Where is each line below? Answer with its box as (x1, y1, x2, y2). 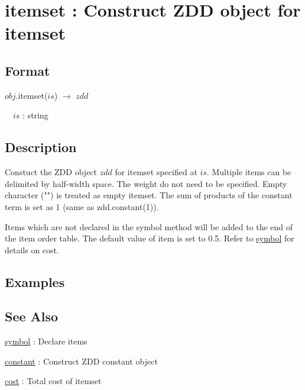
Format (5, 61, 50, 79)
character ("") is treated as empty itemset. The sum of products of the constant (5, 189, 293, 201)
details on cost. (5, 243, 59, 256)
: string (22, 109, 48, 121)
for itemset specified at (115, 166, 197, 178)
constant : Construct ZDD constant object (5, 354, 158, 367)
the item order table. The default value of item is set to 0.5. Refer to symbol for (5, 232, 294, 244)
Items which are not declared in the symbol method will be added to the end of (5, 220, 293, 233)
